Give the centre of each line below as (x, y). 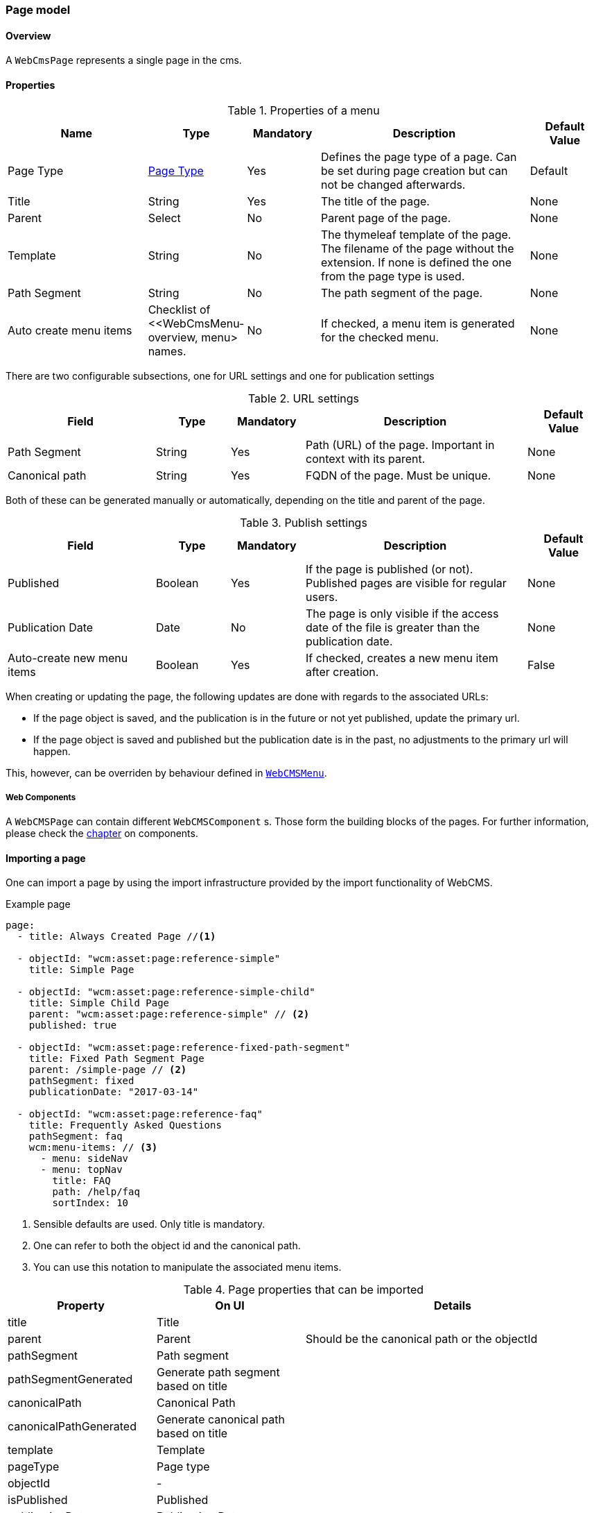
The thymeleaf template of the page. (416, 235)
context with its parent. (366, 459)
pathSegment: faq (76, 1136)
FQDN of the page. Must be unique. (399, 476)
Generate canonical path (221, 1420)
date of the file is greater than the (393, 628)
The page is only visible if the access (402, 614)
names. (167, 352)
